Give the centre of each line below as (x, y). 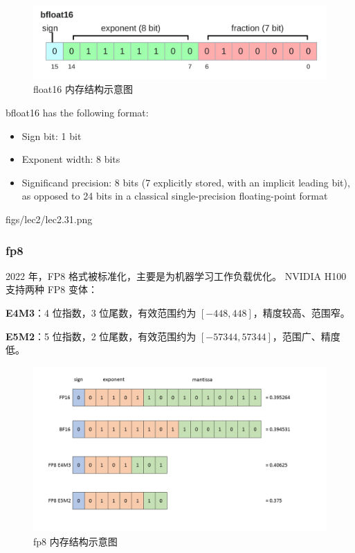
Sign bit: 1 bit (52, 135)
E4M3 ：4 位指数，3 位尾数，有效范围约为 (101, 312)
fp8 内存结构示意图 (75, 541)
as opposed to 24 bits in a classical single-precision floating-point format (175, 196)
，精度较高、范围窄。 (301, 312)
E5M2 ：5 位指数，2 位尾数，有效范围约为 (101, 336)
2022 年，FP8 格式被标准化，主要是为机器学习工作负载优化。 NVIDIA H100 (176, 275)
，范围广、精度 (306, 336)
